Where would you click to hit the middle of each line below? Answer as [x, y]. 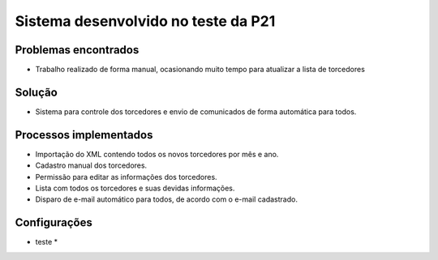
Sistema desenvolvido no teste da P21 [145, 21]
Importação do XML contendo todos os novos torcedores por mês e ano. [157, 154]
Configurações [54, 223]
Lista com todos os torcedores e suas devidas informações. [135, 188]
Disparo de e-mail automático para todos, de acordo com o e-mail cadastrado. [166, 199]
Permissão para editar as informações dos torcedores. [127, 177]
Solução [36, 92]
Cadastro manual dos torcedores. [91, 165]
